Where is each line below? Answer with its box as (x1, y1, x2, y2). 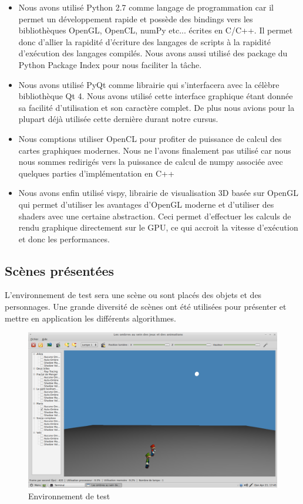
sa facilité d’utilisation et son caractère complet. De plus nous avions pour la (18, 101, 295, 113)
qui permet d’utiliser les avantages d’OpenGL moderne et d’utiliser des (18, 198, 274, 210)
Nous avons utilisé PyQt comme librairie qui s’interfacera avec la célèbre (18, 78, 280, 90)
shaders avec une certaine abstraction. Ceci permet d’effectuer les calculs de (18, 209, 291, 222)
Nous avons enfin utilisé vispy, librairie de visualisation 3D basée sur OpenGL (18, 187, 298, 199)
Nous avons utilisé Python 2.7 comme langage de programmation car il (18, 1, 274, 13)
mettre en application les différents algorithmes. (5, 312, 176, 324)
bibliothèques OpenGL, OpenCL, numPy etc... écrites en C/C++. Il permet (18, 24, 293, 36)
